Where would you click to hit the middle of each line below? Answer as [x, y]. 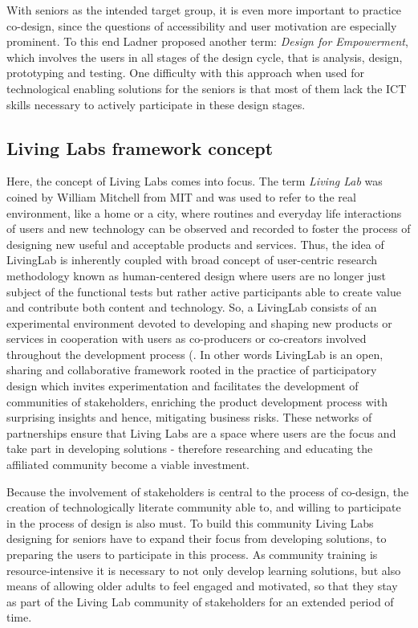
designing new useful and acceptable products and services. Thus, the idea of [195, 244]
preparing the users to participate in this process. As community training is [192, 555]
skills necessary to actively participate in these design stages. [156, 104]
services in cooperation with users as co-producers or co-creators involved [187, 338]
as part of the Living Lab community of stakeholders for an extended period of [200, 601]
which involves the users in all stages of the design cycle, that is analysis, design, [205, 57]
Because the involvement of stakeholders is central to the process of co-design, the [208, 491]
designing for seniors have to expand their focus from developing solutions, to [197, 538]
